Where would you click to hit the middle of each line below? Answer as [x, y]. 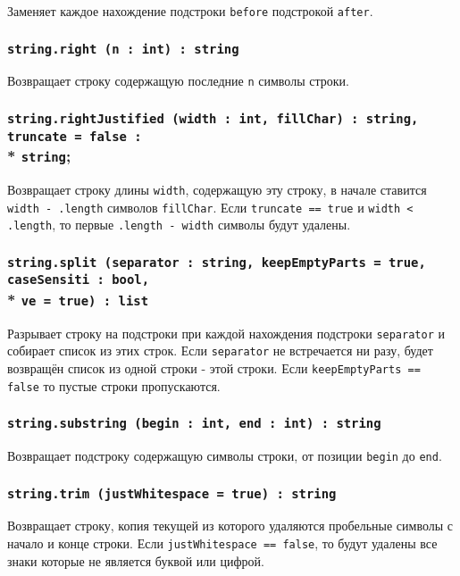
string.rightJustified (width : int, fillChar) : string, [213, 119]
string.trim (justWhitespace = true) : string [172, 493]
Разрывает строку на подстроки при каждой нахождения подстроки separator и [226, 333]
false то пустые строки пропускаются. [114, 385]
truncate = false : [75, 136]
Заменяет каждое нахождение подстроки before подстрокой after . [190, 11]
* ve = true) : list [78, 299]
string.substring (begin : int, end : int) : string [194, 424]
